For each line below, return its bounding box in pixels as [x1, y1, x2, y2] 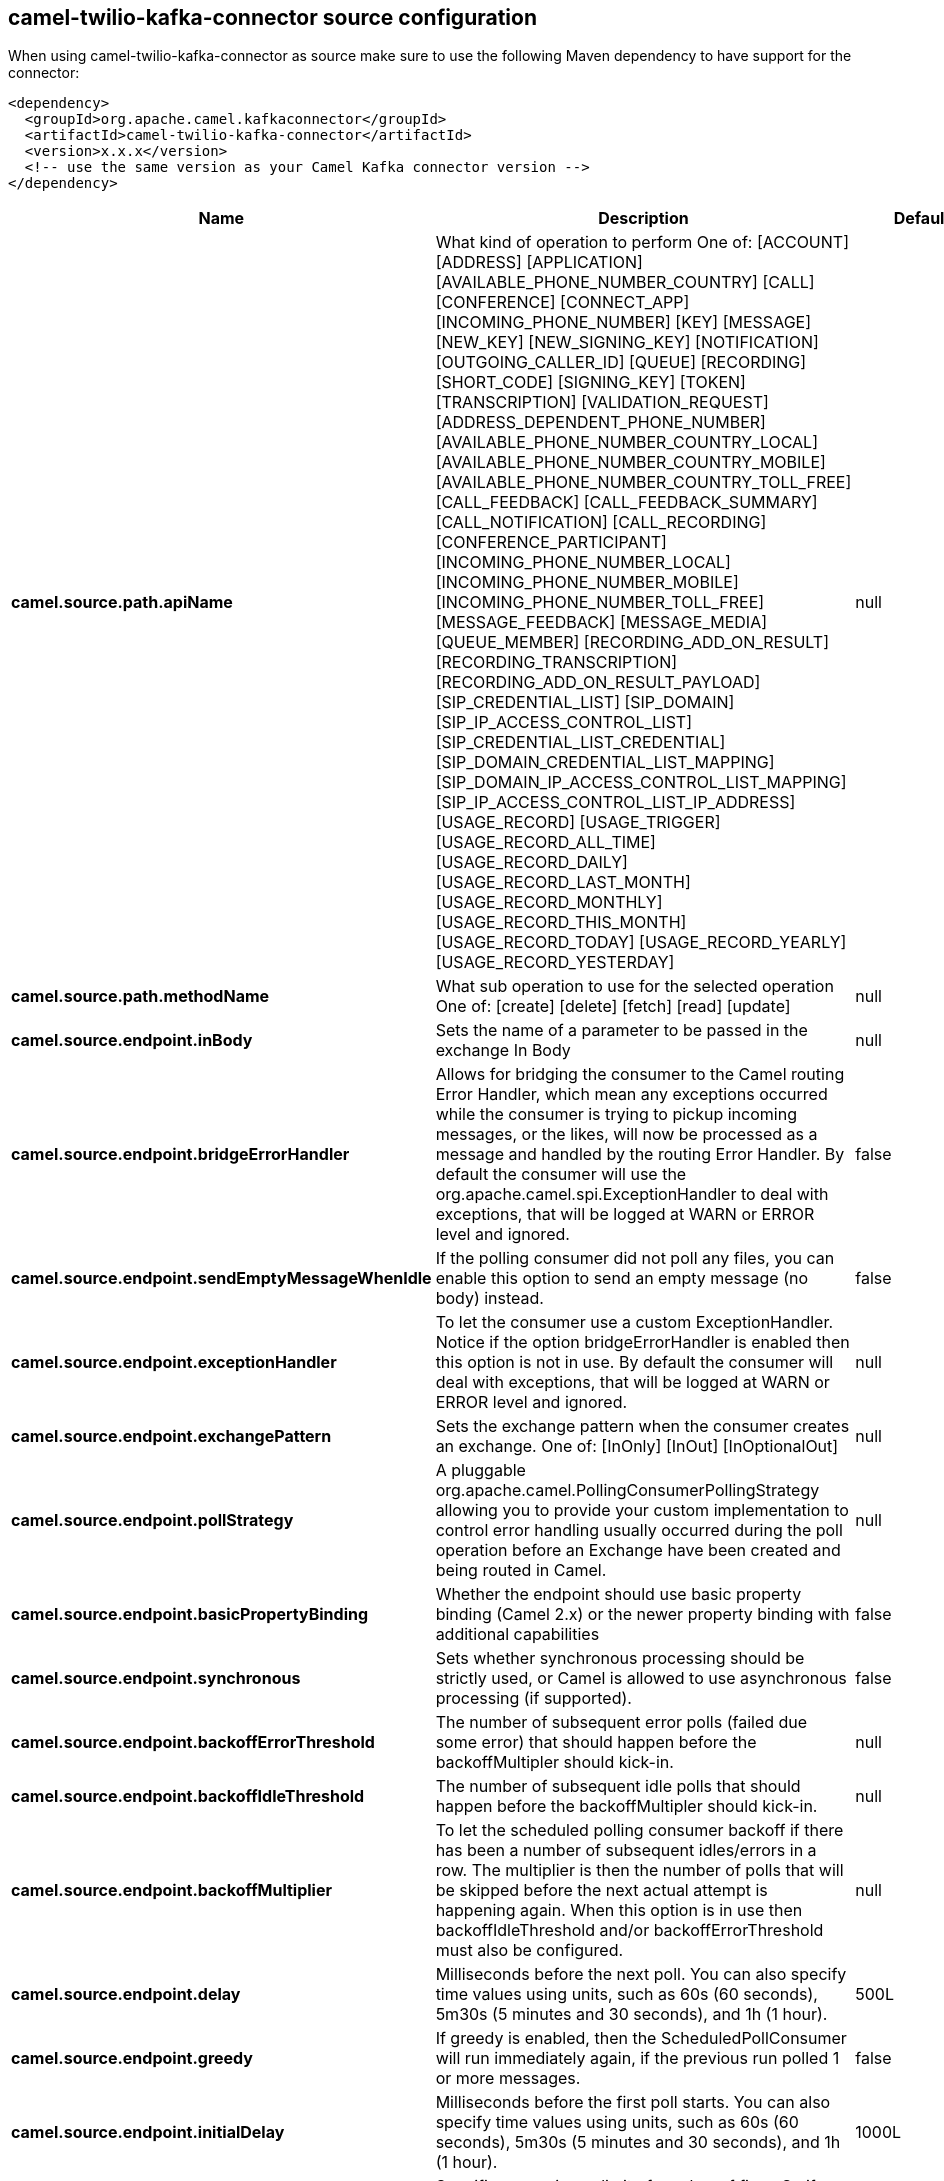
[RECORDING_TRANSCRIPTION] [435, 652, 678, 673]
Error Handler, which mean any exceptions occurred [435, 1084, 828, 1105]
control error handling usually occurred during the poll [435, 1520, 843, 1541]
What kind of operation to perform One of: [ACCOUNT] [435, 232, 849, 253]
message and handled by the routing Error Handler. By [435, 1144, 845, 1165]
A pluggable [435, 1460, 526, 1481]
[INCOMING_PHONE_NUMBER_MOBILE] [435, 572, 739, 593]
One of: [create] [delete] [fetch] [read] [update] [435, 996, 791, 1017]
